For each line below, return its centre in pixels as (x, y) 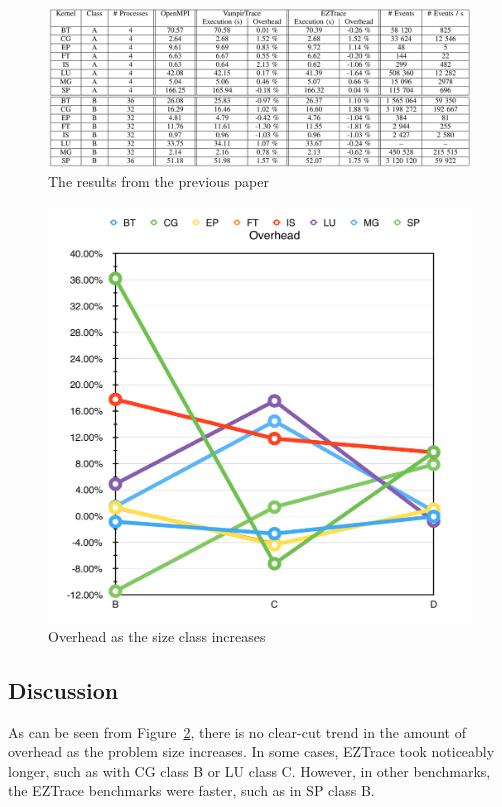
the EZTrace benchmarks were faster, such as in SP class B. (191, 790)
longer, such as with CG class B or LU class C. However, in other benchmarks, (249, 770)
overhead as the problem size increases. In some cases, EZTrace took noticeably (251, 751)
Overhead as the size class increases (157, 635)
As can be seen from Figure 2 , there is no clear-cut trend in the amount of (237, 731)
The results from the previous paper (158, 181)
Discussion (63, 689)
